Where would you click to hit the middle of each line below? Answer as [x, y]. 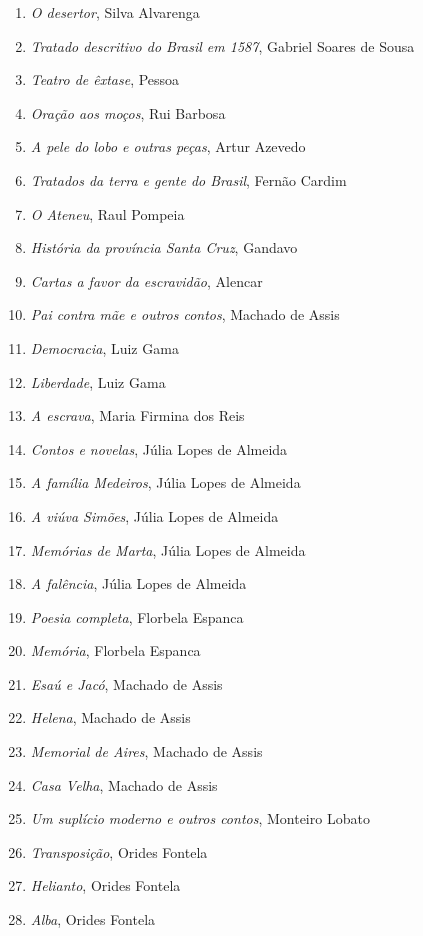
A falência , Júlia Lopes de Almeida [138, 583]
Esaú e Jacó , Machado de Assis [126, 683]
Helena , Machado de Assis [110, 717]
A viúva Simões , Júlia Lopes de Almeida [154, 515]
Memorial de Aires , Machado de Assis [146, 751]
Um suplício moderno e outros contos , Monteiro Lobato [200, 818]
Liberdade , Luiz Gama [98, 381]
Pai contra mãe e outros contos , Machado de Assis [185, 314]
